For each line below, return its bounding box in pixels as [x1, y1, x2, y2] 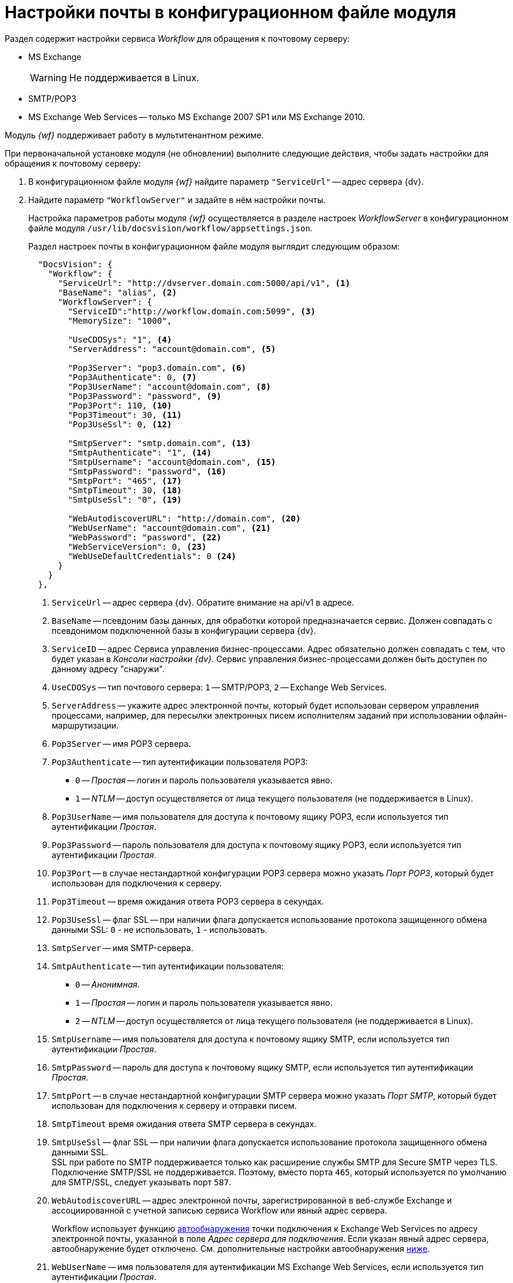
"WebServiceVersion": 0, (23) [68, 541, 207, 551]
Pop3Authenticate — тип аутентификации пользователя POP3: [52, 756, 308, 767]
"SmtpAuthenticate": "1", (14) [68, 447, 212, 457]
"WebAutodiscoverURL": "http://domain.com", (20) [68, 513, 301, 523]
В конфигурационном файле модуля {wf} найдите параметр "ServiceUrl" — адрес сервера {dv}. [28, 176, 424, 187]
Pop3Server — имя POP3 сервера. [52, 738, 191, 749]
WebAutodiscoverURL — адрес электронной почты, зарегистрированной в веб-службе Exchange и [52, 1195, 452, 1205]
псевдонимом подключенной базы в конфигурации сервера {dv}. [52, 625, 316, 636]
